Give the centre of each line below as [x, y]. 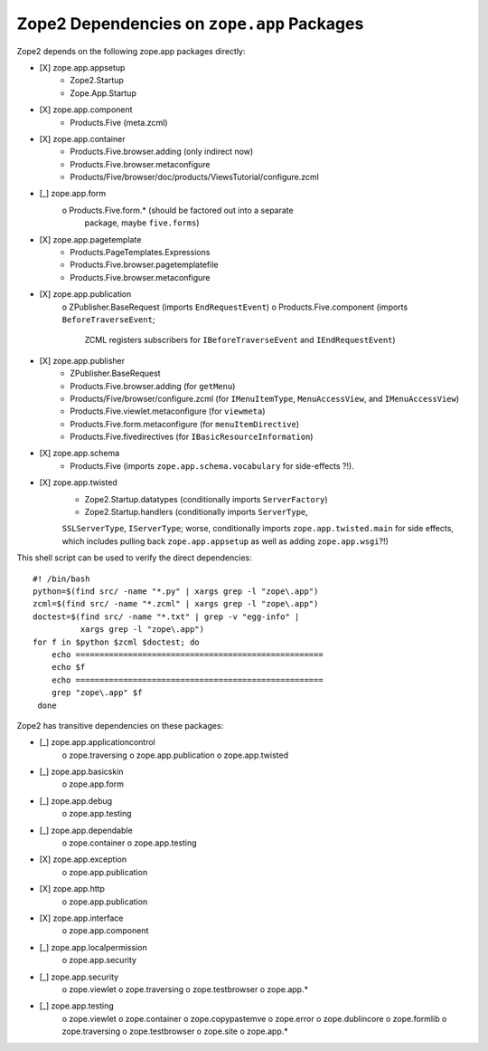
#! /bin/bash [61, 578]
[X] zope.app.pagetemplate [90, 239]
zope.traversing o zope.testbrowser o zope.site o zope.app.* [175, 1031]
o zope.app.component [105, 931]
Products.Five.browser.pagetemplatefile [144, 265]
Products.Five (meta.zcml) [119, 122]
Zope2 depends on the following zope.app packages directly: [131, 51]
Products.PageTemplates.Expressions [140, 253]
